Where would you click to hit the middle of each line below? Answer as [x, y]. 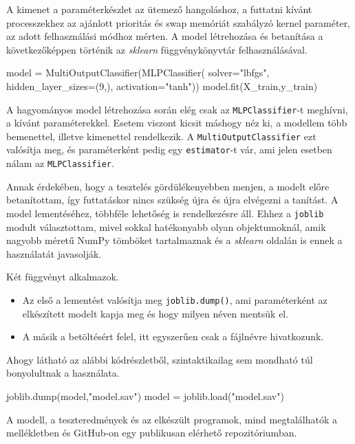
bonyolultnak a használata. [63, 373]
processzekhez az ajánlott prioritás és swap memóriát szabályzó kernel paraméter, [179, 22]
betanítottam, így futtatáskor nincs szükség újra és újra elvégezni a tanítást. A [172, 200]
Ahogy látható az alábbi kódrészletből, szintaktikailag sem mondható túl [160, 359]
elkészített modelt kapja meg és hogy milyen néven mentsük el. [155, 313]
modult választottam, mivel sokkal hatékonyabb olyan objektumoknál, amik [166, 226]
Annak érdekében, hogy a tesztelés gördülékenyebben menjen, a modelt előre [168, 186]
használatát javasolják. [54, 253]
